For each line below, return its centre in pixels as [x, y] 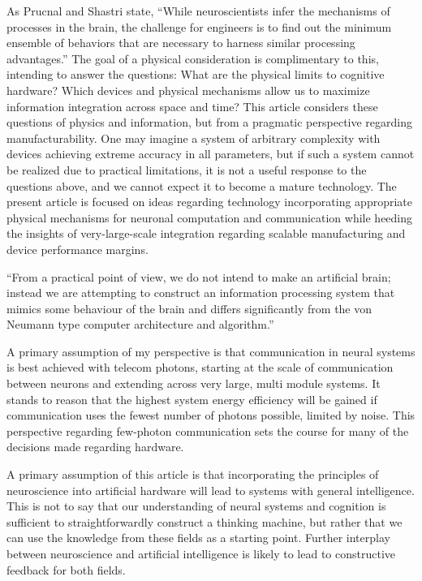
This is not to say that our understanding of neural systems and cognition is [196, 506]
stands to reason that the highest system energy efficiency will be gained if [192, 399]
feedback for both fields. [66, 569]
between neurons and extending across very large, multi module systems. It [194, 383]
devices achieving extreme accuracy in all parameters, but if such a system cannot [211, 154]
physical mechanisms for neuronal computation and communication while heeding [210, 217]
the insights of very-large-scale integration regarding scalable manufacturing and [206, 233]
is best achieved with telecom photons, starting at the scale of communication [200, 367]
